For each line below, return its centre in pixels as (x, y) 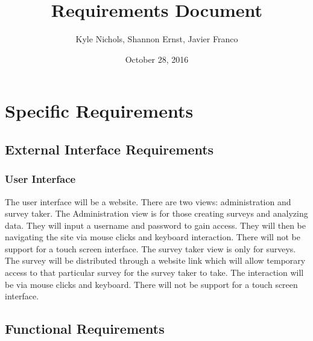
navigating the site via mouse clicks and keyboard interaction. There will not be (153, 237)
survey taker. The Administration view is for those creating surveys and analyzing (156, 213)
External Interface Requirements (109, 149)
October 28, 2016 (157, 59)
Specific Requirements (99, 111)
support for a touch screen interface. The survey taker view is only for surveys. (150, 248)
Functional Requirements (85, 329)
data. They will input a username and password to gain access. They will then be (155, 225)
